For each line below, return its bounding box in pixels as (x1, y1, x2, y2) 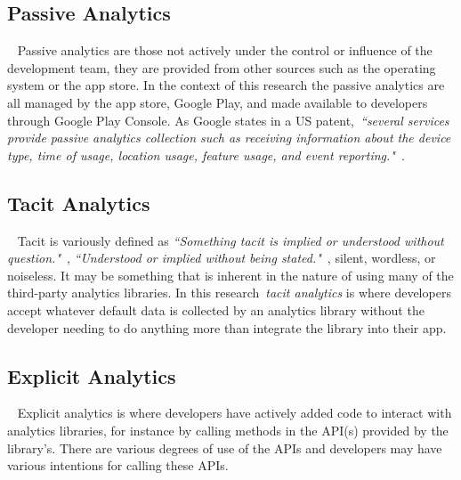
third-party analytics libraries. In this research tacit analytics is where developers (7, 283, 451, 302)
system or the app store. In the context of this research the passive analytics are (7, 76, 445, 94)
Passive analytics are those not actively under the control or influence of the (17, 41, 433, 60)
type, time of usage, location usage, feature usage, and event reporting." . (7, 145, 405, 164)
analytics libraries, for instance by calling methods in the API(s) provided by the (7, 420, 449, 439)
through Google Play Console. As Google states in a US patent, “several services (7, 110, 449, 129)
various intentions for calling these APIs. (7, 456, 229, 475)
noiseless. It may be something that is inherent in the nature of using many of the (7, 265, 454, 284)
